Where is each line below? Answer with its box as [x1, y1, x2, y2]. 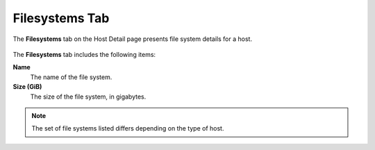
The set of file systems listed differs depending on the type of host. [31, 124, 224, 133]
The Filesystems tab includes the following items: [12, 50, 156, 58]
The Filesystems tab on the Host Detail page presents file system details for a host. [12, 35, 253, 43]
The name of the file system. [30, 73, 112, 81]
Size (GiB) [12, 83, 42, 91]
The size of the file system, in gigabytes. [30, 92, 147, 101]
